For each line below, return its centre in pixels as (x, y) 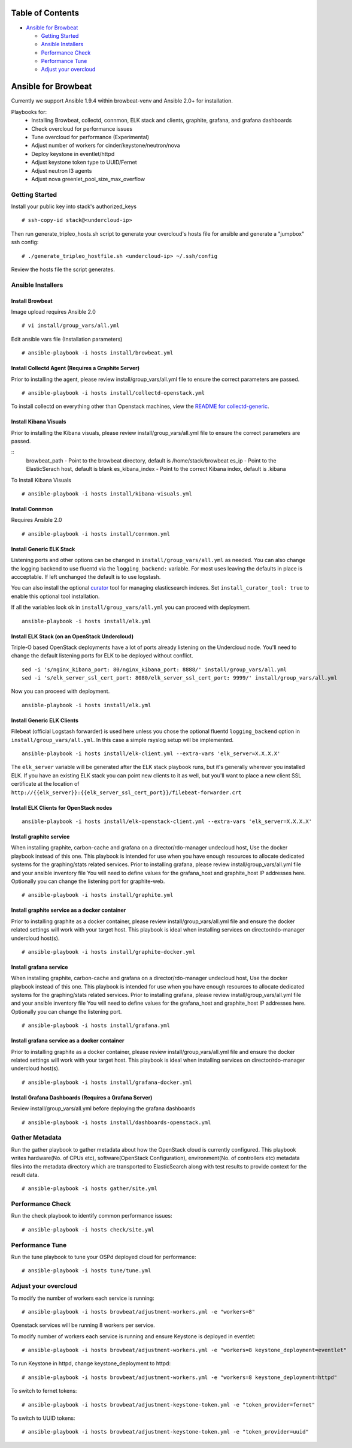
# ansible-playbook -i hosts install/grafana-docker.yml (107, 1082)
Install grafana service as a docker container (68, 1041)
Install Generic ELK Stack (43, 549)
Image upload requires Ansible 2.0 (53, 311)
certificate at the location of (45, 784)
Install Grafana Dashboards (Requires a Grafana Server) (82, 1097)
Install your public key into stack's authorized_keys (74, 206)
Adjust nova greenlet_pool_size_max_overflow (88, 179)
